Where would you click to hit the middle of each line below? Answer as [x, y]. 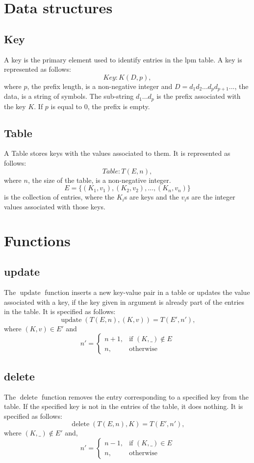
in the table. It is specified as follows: [60, 311]
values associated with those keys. [55, 206]
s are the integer [211, 197]
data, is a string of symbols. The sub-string [69, 96]
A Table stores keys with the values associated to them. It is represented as [117, 153]
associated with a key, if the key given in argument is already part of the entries [124, 302]
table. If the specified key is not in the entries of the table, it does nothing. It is [124, 406]
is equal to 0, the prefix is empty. [100, 106]
